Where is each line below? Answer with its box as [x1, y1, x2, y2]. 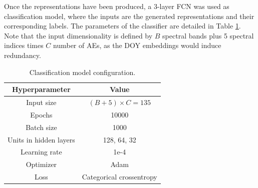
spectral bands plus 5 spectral [162, 30, 254, 40]
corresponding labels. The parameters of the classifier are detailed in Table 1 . [4, 20, 241, 31]
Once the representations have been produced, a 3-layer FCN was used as [4, 1, 229, 11]
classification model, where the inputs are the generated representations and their [4, 10, 254, 21]
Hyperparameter [12, 84, 71, 94]
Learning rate [21, 146, 62, 157]
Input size [26, 97, 57, 107]
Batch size [26, 121, 57, 132]
